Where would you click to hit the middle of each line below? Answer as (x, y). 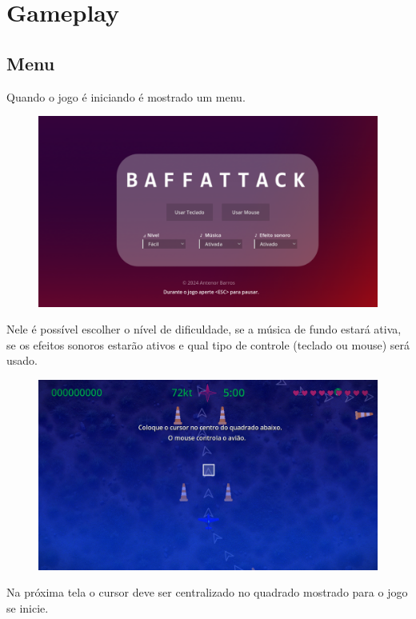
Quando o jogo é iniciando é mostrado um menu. (126, 96)
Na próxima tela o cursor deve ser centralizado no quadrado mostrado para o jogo (207, 592)
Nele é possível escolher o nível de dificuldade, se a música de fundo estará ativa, (204, 329)
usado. (22, 360)
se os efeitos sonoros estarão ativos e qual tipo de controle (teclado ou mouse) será (208, 344)
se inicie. (28, 607)
